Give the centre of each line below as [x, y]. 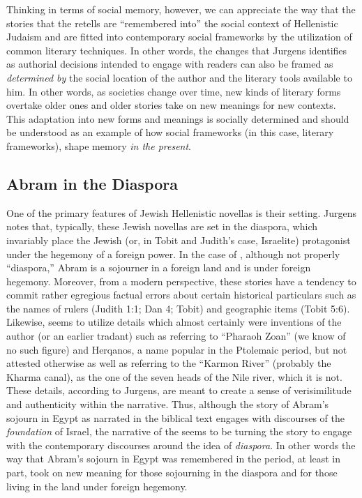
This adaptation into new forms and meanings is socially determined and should [178, 118]
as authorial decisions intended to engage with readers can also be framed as [170, 64]
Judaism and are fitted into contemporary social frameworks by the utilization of [179, 37]
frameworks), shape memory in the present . [99, 145]
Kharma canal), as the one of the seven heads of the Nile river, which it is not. [174, 376]
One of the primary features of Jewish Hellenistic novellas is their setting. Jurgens [181, 212]
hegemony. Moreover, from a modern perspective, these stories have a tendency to [181, 281]
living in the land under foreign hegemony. [97, 486]
